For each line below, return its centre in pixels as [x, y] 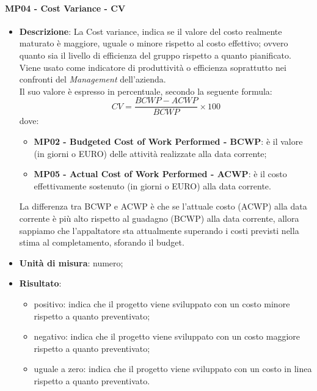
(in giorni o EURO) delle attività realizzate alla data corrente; [150, 153]
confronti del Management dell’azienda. [93, 79]
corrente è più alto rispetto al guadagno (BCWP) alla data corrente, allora [159, 218]
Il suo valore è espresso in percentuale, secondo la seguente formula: [146, 91]
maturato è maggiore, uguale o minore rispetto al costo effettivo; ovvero [154, 43]
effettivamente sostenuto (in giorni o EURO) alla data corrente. [152, 185]
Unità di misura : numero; [71, 262]
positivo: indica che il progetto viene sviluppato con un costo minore [162, 303]
